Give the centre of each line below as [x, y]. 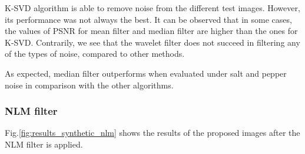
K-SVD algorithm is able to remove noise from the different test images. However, [152, 8]
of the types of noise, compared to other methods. [95, 54]
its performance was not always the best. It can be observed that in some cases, [148, 19]
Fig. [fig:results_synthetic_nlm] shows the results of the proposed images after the [152, 133]
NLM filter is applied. [44, 144]
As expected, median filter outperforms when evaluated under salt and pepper [146, 73]
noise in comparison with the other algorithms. [89, 85]
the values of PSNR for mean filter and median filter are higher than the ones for [151, 31]
